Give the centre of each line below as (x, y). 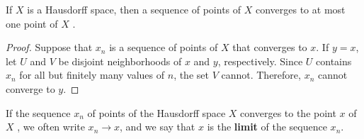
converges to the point (288, 112)
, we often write (51, 127)
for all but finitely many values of (92, 75)
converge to (30, 88)
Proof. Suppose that (49, 47)
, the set (191, 75)
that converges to (270, 47)
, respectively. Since (260, 61)
